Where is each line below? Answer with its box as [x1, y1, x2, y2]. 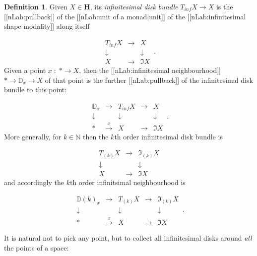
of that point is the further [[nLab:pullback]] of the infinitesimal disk [45, 74, 253, 85]
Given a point [4, 65, 46, 75]
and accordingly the [4, 177, 64, 188]
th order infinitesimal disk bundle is [114, 131, 223, 142]
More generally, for [4, 131, 62, 142]
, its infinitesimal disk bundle [90, 1, 178, 11]
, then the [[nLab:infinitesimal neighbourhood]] [79, 65, 221, 75]
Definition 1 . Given [4, 1, 67, 11]
